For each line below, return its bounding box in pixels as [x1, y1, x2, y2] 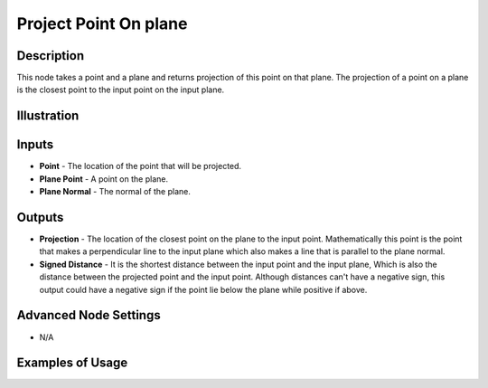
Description [16, 48, 85, 63]
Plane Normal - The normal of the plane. [39, 186, 192, 197]
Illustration [16, 109, 80, 124]
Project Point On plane [16, 14, 188, 33]
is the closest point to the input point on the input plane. [16, 84, 225, 95]
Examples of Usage [16, 355, 128, 371]
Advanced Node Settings [16, 308, 162, 323]
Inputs [16, 137, 54, 153]
